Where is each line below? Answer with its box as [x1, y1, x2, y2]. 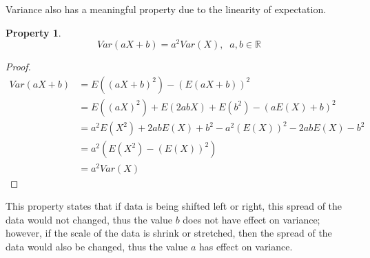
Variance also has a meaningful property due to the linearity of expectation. [6, 2, 327, 16]
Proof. [6, 59, 31, 74]
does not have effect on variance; [183, 212, 320, 226]
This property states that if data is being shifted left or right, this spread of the [6, 199, 342, 213]
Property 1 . [6, 25, 61, 39]
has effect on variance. [198, 239, 293, 253]
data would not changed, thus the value [6, 212, 172, 226]
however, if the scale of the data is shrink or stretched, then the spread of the [6, 226, 332, 240]
